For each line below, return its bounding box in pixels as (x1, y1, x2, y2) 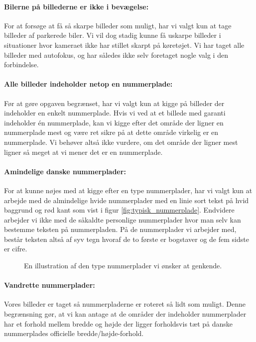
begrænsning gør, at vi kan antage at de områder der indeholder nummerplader (4, 309, 247, 319)
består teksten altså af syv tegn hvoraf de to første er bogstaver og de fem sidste (4, 233, 249, 244)
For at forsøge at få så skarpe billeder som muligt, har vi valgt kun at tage (4, 20, 232, 30)
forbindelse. (4, 59, 39, 70)
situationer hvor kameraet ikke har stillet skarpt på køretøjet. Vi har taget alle (4, 39, 245, 50)
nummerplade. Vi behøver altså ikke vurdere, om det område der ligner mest (4, 136, 238, 147)
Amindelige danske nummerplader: (4, 166, 126, 176)
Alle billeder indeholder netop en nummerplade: (4, 79, 173, 89)
